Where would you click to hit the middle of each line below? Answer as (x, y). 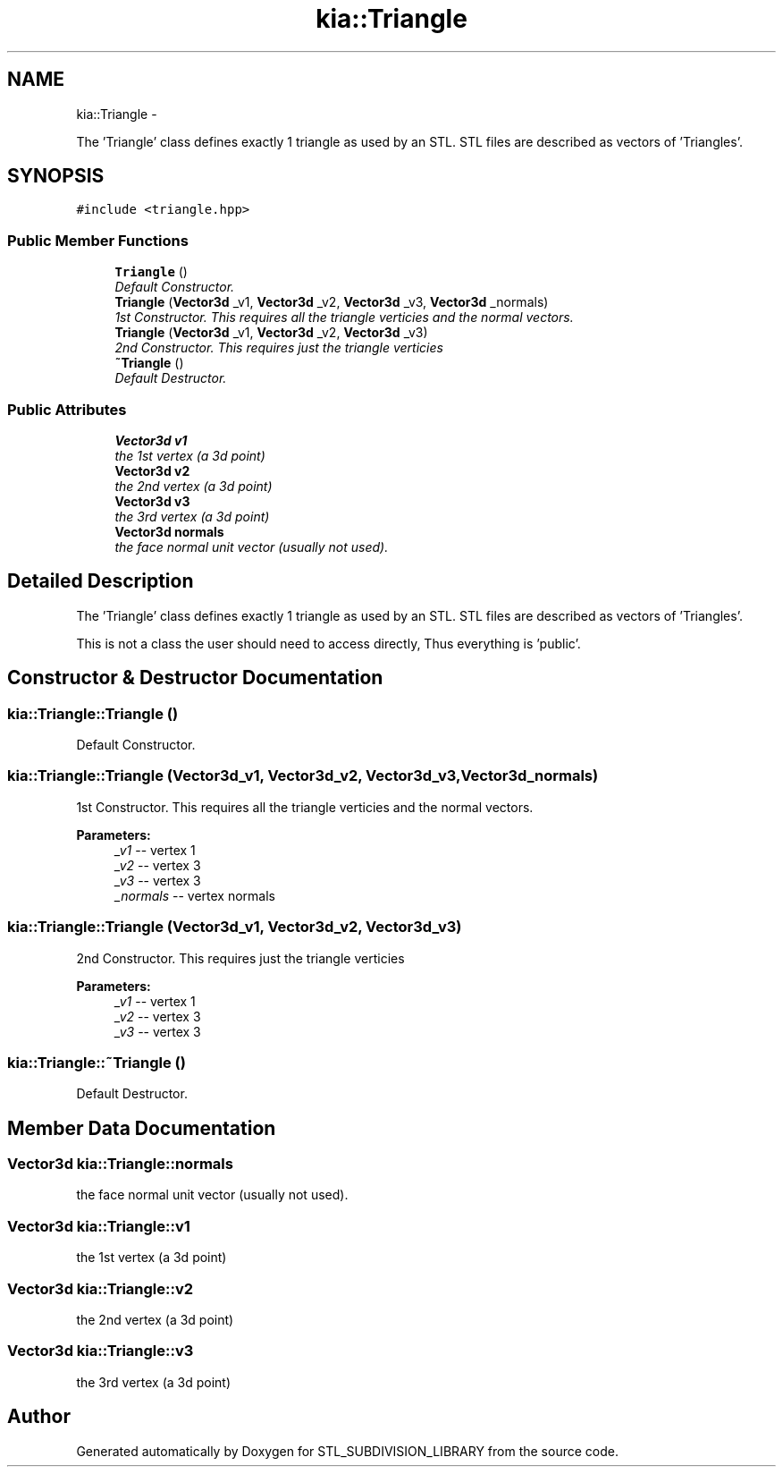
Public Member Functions (98, 240)
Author (39, 1417)
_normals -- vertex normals (195, 895)
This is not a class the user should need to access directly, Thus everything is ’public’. (328, 643)
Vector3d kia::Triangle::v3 (101, 1351)
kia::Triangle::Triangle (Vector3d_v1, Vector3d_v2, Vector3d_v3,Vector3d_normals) (303, 776)
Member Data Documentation (142, 1128)
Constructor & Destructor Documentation (195, 678)
